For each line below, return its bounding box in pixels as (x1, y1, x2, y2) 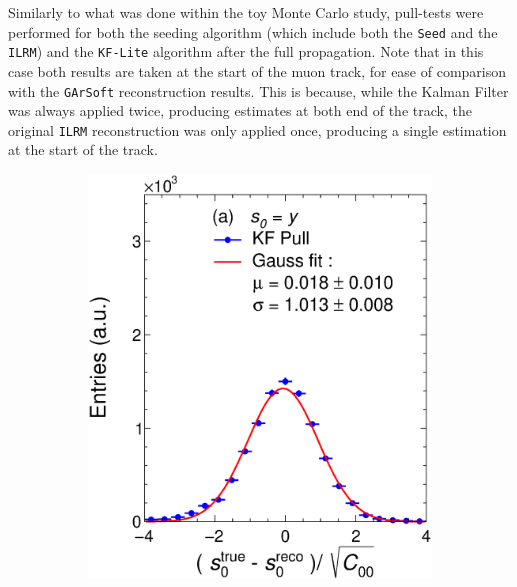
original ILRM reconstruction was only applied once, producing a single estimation (8, 119, 507, 140)
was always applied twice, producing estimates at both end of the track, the (8, 100, 472, 121)
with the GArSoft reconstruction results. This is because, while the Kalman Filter (8, 80, 509, 101)
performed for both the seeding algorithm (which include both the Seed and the (8, 21, 498, 42)
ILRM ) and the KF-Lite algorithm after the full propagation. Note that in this (8, 41, 484, 62)
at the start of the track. (8, 139, 158, 160)
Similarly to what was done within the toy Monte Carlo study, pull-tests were (8, 2, 484, 22)
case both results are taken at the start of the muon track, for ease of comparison (8, 60, 507, 81)
